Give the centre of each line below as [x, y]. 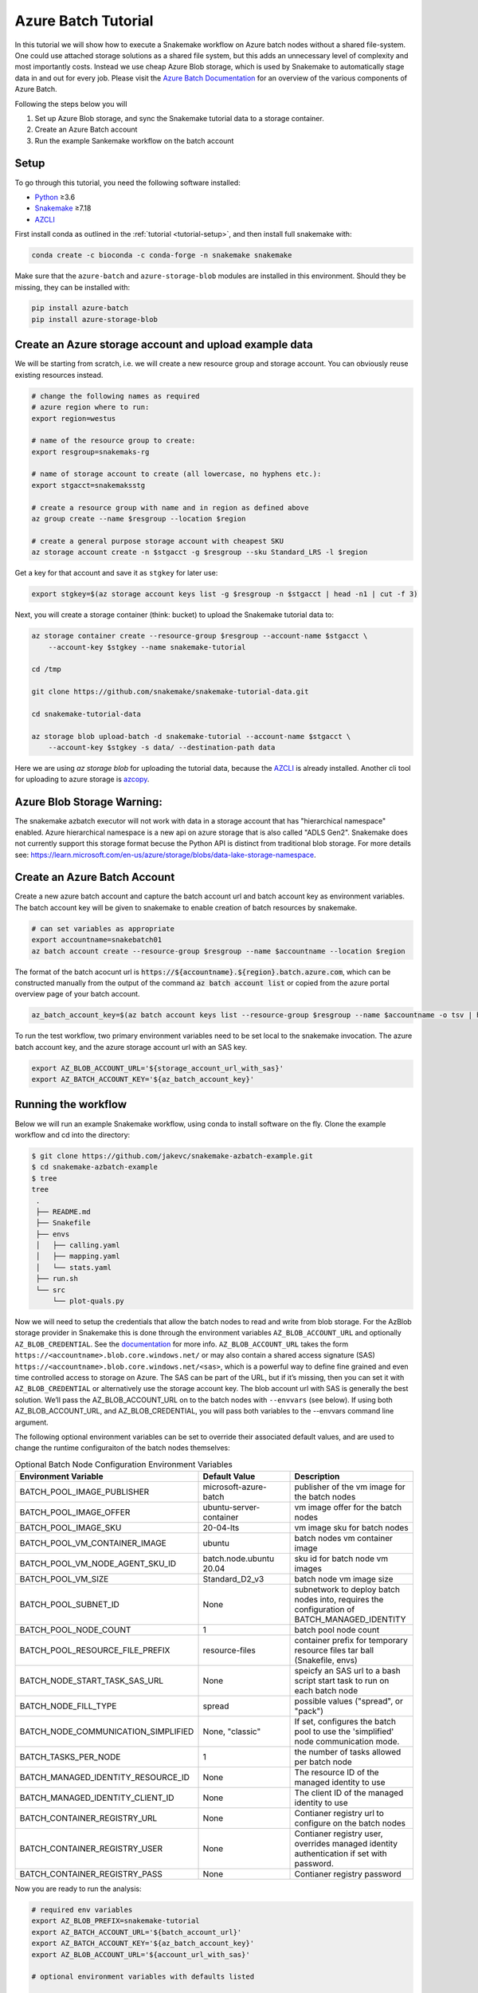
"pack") [309, 1712]
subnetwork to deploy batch [347, 1590]
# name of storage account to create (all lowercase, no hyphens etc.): [176, 474]
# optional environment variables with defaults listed [143, 1977]
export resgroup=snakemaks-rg [90, 452]
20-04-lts [221, 1528]
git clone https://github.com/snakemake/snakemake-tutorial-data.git [170, 692]
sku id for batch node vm [341, 1559]
